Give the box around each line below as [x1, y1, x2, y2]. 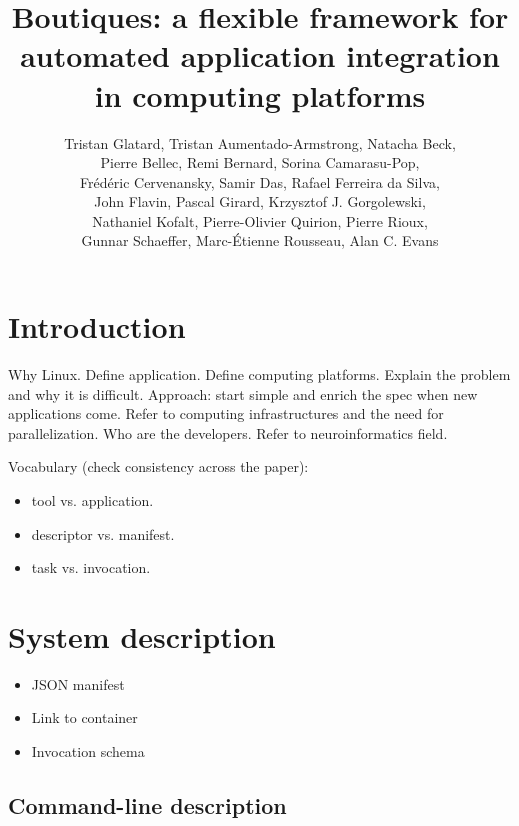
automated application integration [20, 35, 500, 76]
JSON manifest [31, 673, 125, 694]
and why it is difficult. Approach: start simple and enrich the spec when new [8, 383, 478, 404]
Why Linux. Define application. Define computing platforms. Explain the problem [8, 364, 511, 384]
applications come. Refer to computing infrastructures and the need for [8, 403, 444, 424]
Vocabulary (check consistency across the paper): [8, 456, 309, 477]
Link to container [31, 707, 138, 728]
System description [8, 615, 276, 656]
